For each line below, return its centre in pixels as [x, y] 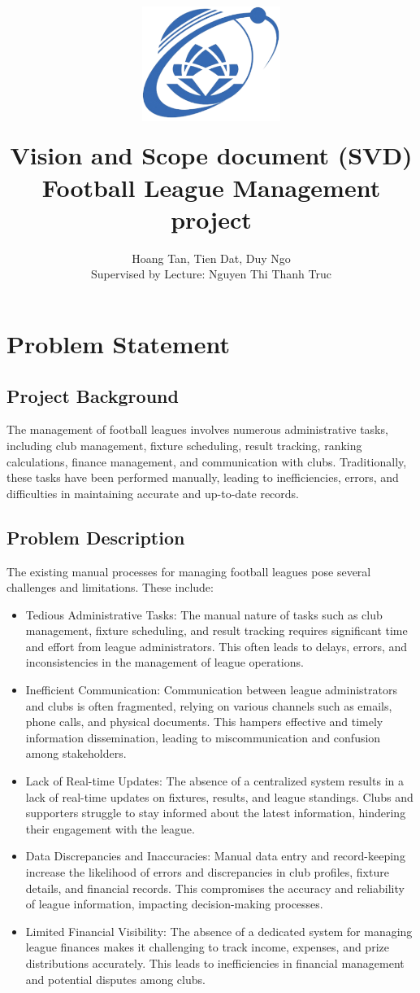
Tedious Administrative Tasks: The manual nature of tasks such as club [204, 614]
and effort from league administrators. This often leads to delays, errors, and [216, 646]
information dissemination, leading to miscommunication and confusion [203, 737]
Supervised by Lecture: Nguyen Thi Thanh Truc [211, 274]
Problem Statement [118, 343]
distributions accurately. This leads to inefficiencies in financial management [215, 962]
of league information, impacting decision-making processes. [174, 904]
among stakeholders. [76, 753]
